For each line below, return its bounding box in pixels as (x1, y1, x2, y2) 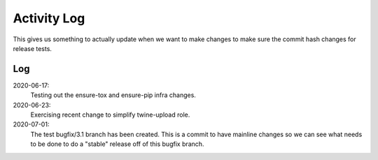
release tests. (13, 44, 52, 52)
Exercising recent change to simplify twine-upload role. (30, 110, 190, 119)
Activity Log (13, 10, 85, 26)
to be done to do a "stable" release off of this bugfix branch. (30, 140, 204, 148)
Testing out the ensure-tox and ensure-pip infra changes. (30, 91, 196, 99)
